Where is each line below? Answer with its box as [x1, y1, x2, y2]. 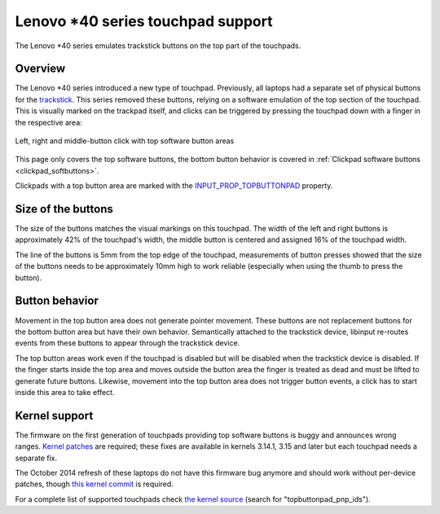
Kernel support [15, 408, 94, 423]
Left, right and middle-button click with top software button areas [15, 136, 235, 146]
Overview [15, 62, 66, 76]
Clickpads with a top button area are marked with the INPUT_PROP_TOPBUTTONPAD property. [15, 181, 333, 191]
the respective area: [15, 117, 83, 127]
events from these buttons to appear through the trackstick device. [15, 338, 240, 348]
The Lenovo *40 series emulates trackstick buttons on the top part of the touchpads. [15, 41, 301, 51]
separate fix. [15, 453, 58, 463]
